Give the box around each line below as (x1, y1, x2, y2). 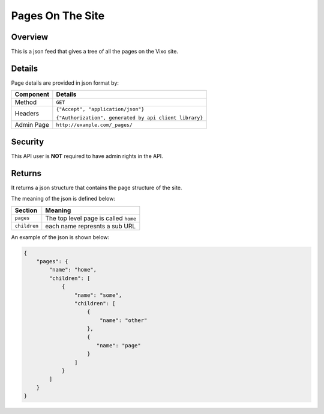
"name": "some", (74, 291, 122, 299)
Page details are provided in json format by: (11, 79, 119, 87)
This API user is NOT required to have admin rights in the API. (11, 152, 163, 159)
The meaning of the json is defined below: (11, 195, 115, 202)
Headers (14, 109, 39, 118)
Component (14, 90, 50, 99)
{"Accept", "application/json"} (56, 106, 145, 112)
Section (14, 206, 38, 215)
